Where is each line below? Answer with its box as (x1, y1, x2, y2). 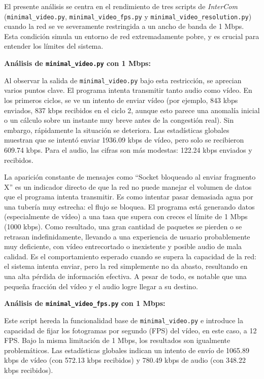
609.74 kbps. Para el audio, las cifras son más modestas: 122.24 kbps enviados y (4, 144, 252, 155)
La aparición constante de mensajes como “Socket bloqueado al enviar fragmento (4, 171, 256, 182)
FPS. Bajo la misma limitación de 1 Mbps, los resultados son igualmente (4, 335, 230, 346)
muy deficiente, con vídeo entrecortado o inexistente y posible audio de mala (4, 241, 242, 252)
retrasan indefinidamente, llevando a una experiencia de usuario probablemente (4, 231, 250, 242)
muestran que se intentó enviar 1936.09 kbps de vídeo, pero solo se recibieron (4, 134, 244, 145)
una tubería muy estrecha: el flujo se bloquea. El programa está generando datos (4, 201, 255, 212)
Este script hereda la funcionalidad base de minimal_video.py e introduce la (4, 315, 243, 325)
